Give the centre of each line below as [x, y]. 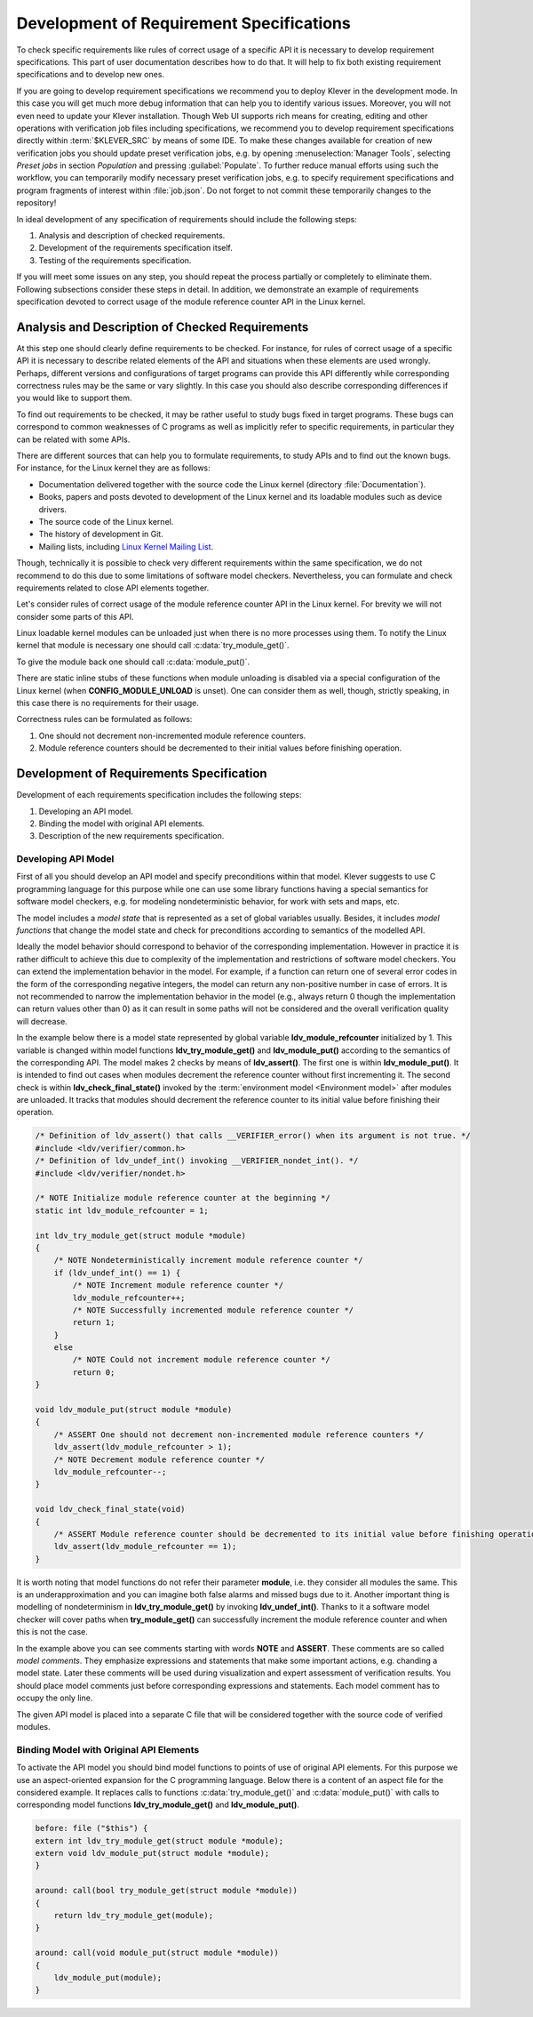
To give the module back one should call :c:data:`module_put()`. [133, 662]
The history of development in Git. [101, 534]
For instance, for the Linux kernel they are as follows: [113, 468]
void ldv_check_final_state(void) [110, 1509]
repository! [36, 203]
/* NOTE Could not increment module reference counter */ [201, 1360]
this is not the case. [52, 1632]
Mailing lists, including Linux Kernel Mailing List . [126, 546]
